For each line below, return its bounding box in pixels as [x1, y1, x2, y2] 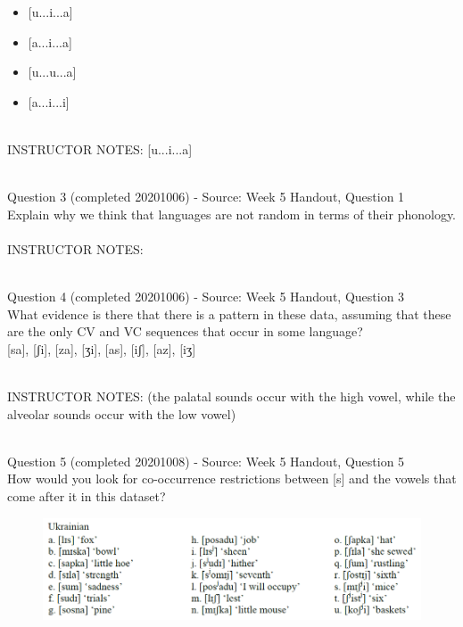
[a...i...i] [28, 92, 70, 111]
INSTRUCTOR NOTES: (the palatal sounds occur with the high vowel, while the [7, 387, 456, 406]
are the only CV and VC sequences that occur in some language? [7, 322, 363, 341]
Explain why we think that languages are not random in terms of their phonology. [7, 204, 457, 223]
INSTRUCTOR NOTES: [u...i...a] [7, 139, 193, 158]
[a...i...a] [28, 32, 72, 51]
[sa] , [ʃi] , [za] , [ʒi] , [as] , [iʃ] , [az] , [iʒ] [7, 339, 196, 358]
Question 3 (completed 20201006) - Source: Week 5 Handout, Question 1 [7, 187, 405, 206]
